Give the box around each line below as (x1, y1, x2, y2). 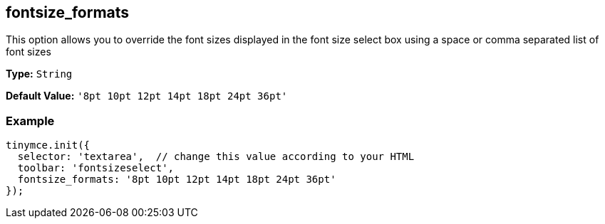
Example (6, 113, 55, 128)
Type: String (6, 68, 73, 80)
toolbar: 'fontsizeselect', (17, 162, 175, 174)
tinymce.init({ (6, 139, 91, 151)
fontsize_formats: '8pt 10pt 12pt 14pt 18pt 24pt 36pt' (17, 174, 336, 186)
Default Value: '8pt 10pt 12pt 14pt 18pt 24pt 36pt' (6, 90, 288, 102)
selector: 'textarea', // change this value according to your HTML (17, 151, 415, 163)
